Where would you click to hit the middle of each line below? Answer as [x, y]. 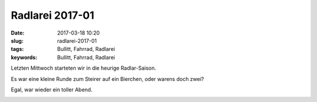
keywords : [24, 57]
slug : [17, 40]
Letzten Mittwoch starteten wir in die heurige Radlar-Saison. [84, 68]
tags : [17, 49]
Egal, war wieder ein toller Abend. [52, 89]
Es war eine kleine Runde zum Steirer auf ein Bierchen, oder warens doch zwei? [107, 79]
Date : [18, 33]
